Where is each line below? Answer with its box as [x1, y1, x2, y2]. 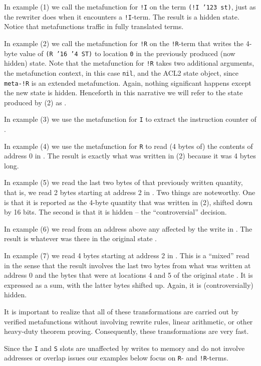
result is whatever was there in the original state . [4, 233, 157, 244]
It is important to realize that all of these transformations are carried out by [4, 306, 239, 316]
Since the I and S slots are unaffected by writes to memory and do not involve [4, 342, 245, 353]
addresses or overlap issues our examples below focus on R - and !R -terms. [4, 352, 228, 363]
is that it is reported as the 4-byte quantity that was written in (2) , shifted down [4, 197, 252, 207]
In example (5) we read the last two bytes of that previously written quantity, [4, 177, 243, 188]
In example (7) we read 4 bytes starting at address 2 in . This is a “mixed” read [4, 250, 249, 261]
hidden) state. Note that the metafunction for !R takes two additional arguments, [4, 58, 254, 68]
